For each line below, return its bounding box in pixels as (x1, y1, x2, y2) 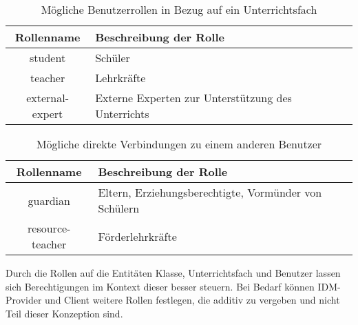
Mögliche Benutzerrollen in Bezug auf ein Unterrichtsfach (41, 1, 317, 17)
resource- (28, 220, 71, 236)
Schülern (98, 200, 140, 216)
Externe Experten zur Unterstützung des (95, 90, 292, 106)
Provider (6, 293, 42, 307)
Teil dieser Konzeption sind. (6, 306, 123, 320)
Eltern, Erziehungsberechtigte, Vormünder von (98, 184, 322, 200)
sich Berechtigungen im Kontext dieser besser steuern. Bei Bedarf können (6, 279, 315, 293)
